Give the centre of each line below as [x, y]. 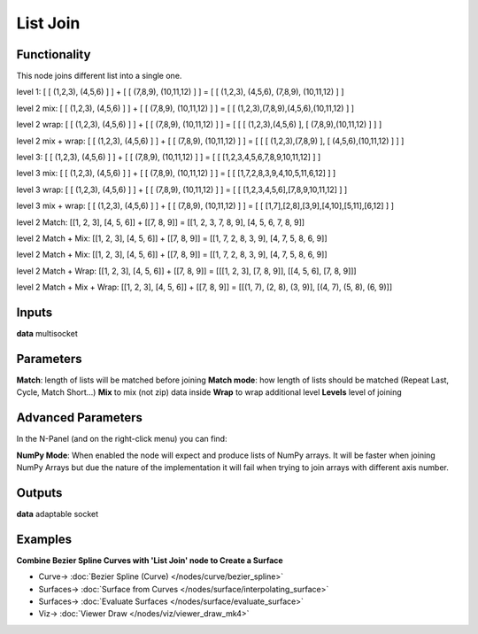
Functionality [54, 54]
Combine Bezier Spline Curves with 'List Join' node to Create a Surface [150, 560]
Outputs [39, 493]
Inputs [35, 312]
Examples [44, 539]
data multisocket [47, 334]
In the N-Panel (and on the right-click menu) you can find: [122, 439]
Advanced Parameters [80, 418]
